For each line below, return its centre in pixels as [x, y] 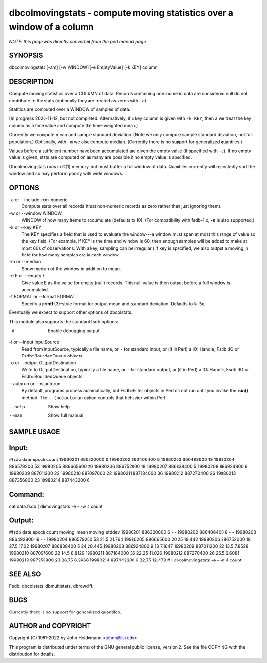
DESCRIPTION [31, 82]
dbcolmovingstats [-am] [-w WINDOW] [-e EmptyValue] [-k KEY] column [83, 67]
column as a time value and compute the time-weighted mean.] [74, 125]
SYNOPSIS [26, 56]
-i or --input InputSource [34, 342]
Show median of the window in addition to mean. [71, 269]
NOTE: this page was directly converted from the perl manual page [78, 42]
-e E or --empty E [27, 276]
